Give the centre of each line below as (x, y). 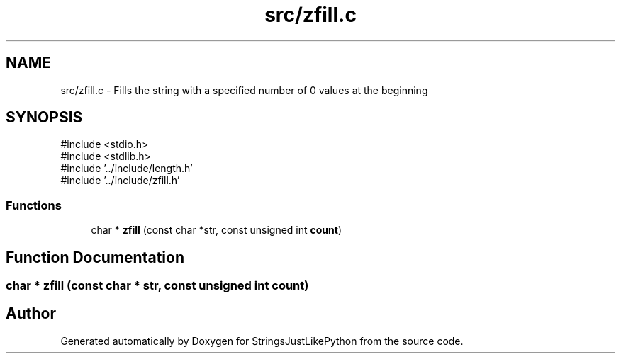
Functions (34, 205)
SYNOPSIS (44, 118)
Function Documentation (95, 257)
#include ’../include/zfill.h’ (120, 181)
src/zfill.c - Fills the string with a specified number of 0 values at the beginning (244, 90)
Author (31, 314)
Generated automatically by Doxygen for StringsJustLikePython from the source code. (262, 341)
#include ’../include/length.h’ (127, 169)
